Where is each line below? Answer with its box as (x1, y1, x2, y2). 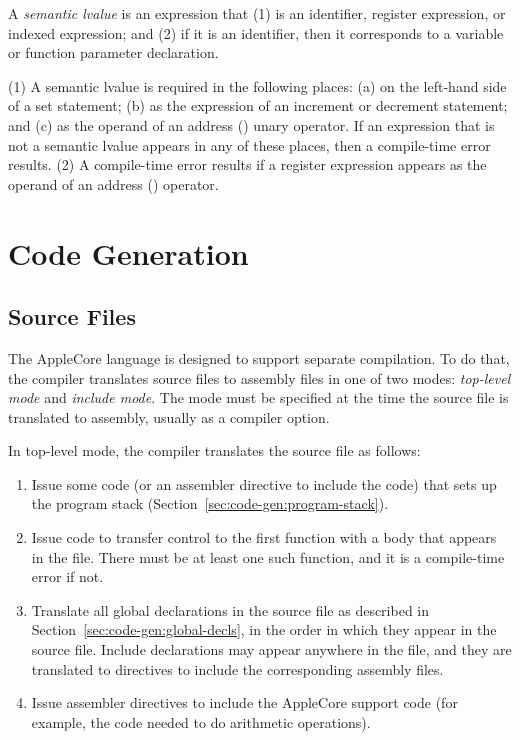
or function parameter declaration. (8, 42, 219, 63)
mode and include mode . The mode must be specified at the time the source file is (8, 387, 509, 408)
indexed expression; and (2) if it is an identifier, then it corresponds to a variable (8, 22, 504, 43)
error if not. (31, 566, 104, 587)
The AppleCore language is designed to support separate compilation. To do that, (8, 347, 510, 368)
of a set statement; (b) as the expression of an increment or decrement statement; (8, 95, 508, 116)
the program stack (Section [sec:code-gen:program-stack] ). (31, 493, 389, 514)
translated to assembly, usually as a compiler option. (8, 406, 330, 427)
